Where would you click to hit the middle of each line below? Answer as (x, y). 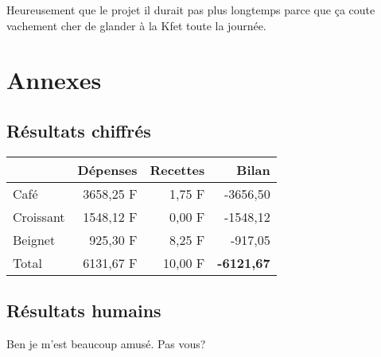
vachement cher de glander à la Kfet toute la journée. (136, 25)
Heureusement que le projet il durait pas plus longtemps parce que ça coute (191, 10)
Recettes (177, 169)
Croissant (39, 216)
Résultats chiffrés (79, 130)
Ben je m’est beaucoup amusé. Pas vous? (106, 343)
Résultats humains (84, 310)
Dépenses (107, 169)
